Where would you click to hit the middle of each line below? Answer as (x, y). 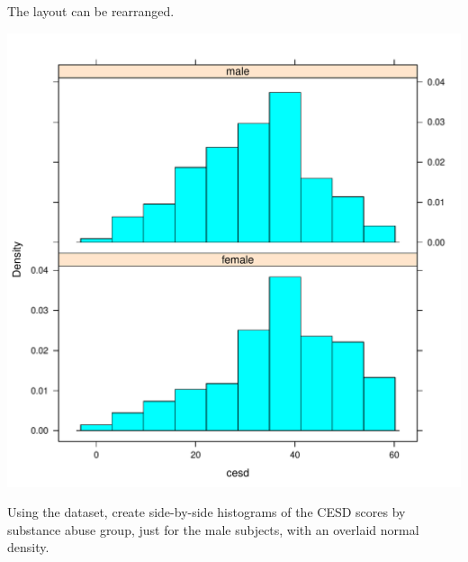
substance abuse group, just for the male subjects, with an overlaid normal (213, 529)
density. (28, 547)
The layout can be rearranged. (91, 11)
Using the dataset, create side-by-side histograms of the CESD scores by (207, 512)
